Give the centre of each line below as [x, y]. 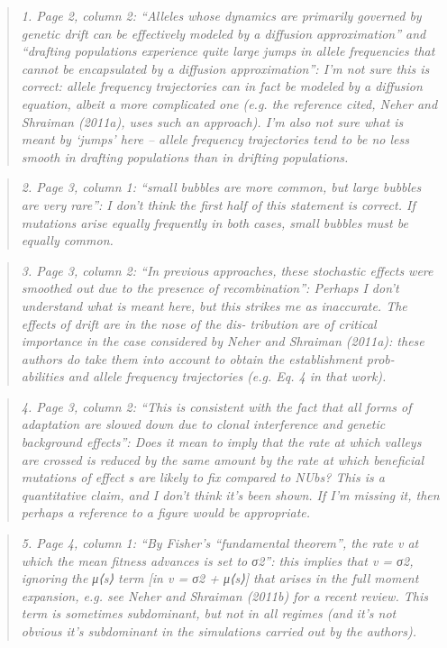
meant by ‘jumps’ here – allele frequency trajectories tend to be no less [215, 139]
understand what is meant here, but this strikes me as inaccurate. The [214, 305]
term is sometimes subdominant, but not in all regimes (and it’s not [209, 613]
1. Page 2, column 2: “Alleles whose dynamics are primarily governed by [221, 15]
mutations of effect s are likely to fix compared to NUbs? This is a [203, 477]
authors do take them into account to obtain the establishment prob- [208, 358]
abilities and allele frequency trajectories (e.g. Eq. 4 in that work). [204, 376]
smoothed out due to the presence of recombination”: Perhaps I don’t [210, 288]
